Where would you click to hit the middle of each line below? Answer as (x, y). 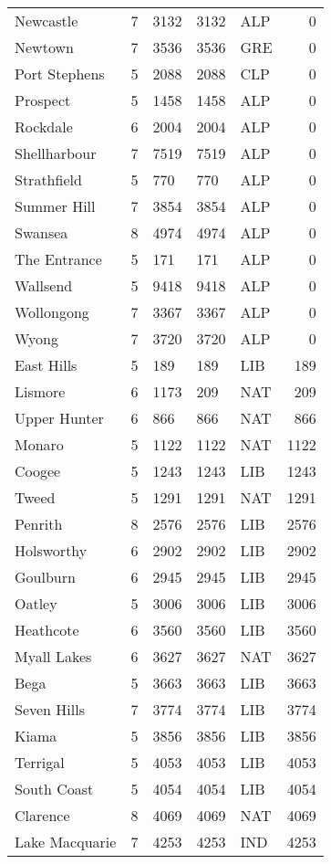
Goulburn (45, 577)
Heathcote (47, 630)
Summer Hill (55, 206)
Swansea (41, 232)
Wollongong (52, 312)
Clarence (42, 815)
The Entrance (58, 259)
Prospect (43, 100)
